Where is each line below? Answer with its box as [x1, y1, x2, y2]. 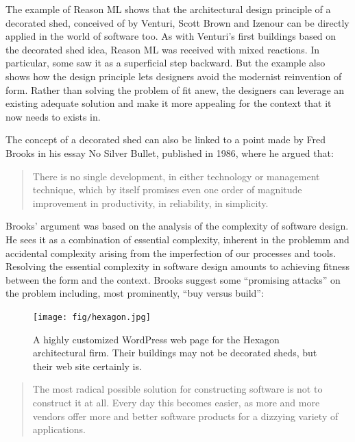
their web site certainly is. [33, 358, 142, 373]
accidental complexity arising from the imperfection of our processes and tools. [5, 245, 336, 260]
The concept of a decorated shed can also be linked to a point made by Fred [5, 132, 326, 147]
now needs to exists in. [5, 109, 101, 123]
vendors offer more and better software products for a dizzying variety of [32, 408, 339, 423]
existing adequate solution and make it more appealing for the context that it [5, 96, 332, 110]
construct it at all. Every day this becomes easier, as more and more [32, 395, 320, 409]
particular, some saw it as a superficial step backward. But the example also [5, 56, 326, 70]
